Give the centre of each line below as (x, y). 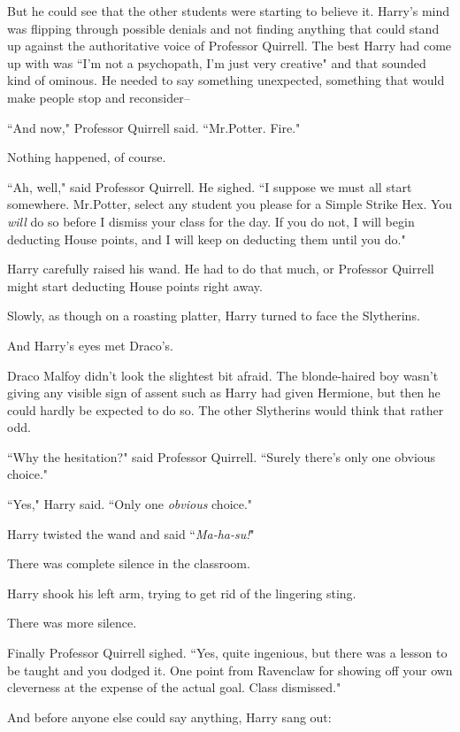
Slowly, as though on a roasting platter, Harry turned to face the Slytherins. (214, 316)
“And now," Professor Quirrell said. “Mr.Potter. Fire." (154, 127)
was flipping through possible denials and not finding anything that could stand (223, 28)
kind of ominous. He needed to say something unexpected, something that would (226, 80)
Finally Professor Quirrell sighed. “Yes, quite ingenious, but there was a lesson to (227, 653)
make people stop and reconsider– (99, 97)
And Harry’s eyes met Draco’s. (90, 345)
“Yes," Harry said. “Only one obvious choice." (130, 504)
